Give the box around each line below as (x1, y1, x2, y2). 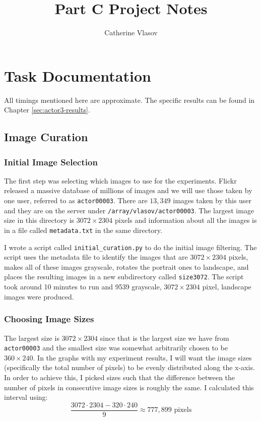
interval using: (4, 392, 48, 402)
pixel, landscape (202, 281, 251, 292)
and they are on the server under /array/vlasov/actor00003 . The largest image (4, 205, 254, 215)
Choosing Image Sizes (4, 313, 94, 325)
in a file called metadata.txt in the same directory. (4, 224, 162, 235)
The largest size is (4, 332, 59, 343)
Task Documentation (4, 65, 151, 86)
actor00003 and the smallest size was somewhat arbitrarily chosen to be (4, 342, 228, 353)
